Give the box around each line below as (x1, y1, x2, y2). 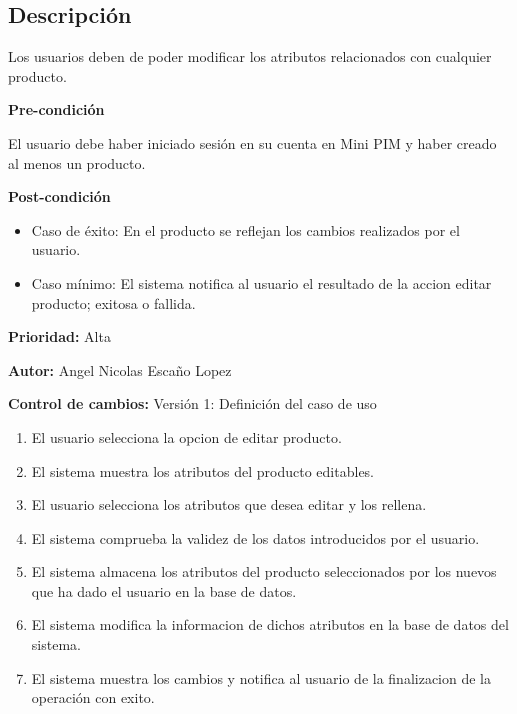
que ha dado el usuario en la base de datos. (31, 580, 297, 601)
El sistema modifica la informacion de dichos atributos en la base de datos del (31, 614, 509, 635)
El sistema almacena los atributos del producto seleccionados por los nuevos (31, 561, 497, 582)
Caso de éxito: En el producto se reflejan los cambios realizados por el (31, 219, 460, 240)
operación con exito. (31, 687, 155, 708)
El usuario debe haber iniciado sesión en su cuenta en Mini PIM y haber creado (8, 132, 497, 153)
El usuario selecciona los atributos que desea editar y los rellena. (31, 494, 427, 515)
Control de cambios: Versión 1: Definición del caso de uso (8, 393, 377, 414)
